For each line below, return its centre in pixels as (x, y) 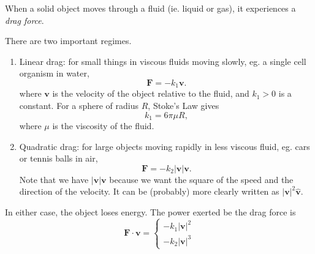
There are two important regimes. (68, 41)
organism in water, (54, 73)
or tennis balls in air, (59, 158)
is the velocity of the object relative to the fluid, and (151, 93)
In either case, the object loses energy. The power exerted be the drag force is (150, 212)
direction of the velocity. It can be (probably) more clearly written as (149, 191)
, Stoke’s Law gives (184, 106)
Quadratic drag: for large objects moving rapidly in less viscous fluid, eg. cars (165, 146)
